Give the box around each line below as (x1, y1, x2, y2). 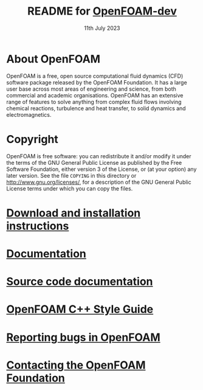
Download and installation (6, 206, 141, 220)
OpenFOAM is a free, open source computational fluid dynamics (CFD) (6, 72, 184, 80)
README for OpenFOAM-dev (27, 4, 177, 18)
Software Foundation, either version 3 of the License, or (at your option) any (6, 165, 197, 173)
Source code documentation (6, 275, 153, 288)
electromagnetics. (6, 111, 52, 118)
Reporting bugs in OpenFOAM (6, 330, 160, 344)
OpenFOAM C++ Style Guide (6, 302, 154, 316)
